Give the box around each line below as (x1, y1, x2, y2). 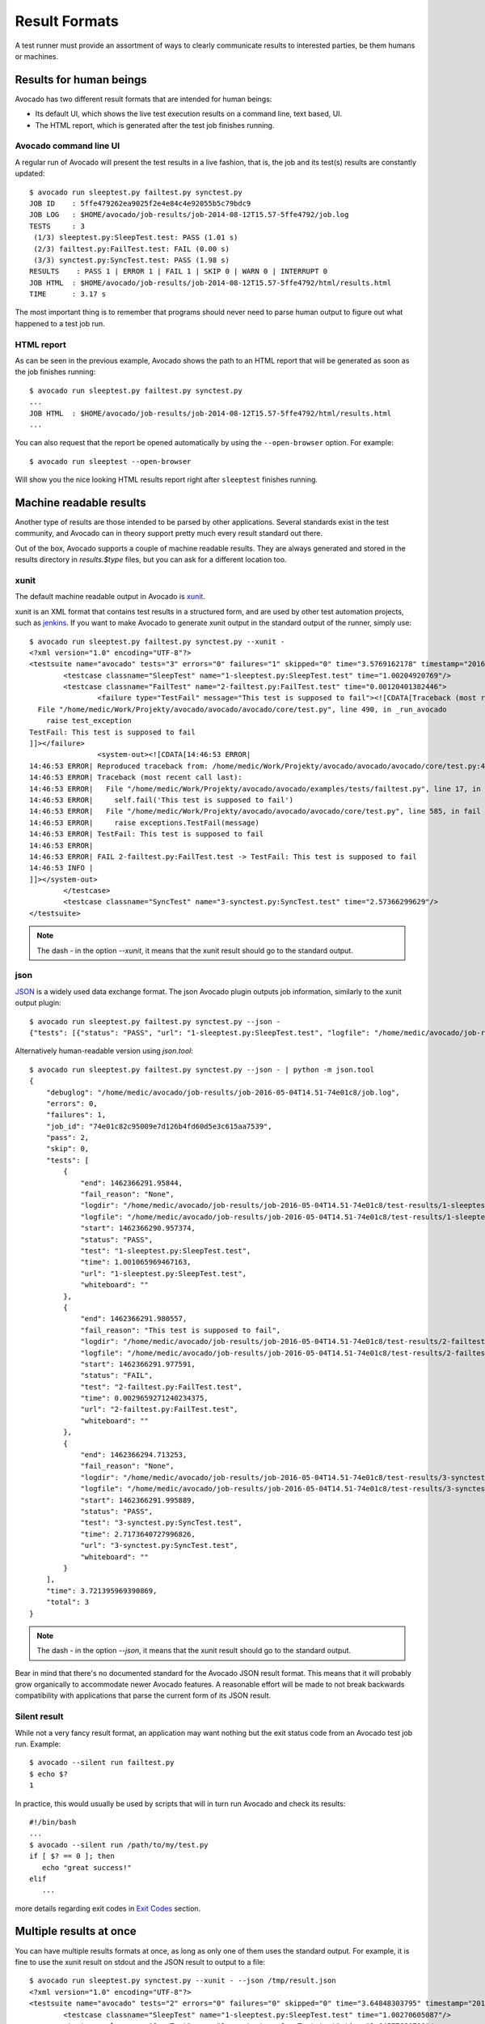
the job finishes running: (15, 367, 96, 376)
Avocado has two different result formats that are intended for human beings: (15, 94, 272, 104)
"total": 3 (45, 1597, 90, 1607)
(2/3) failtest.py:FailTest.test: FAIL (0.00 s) (33, 244, 230, 253)
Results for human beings (15, 73, 147, 87)
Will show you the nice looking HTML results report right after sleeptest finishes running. (15, 474, 318, 485)
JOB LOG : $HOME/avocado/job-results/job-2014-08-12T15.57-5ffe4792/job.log (29, 210, 349, 219)
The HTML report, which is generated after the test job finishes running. (35, 120, 275, 130)
